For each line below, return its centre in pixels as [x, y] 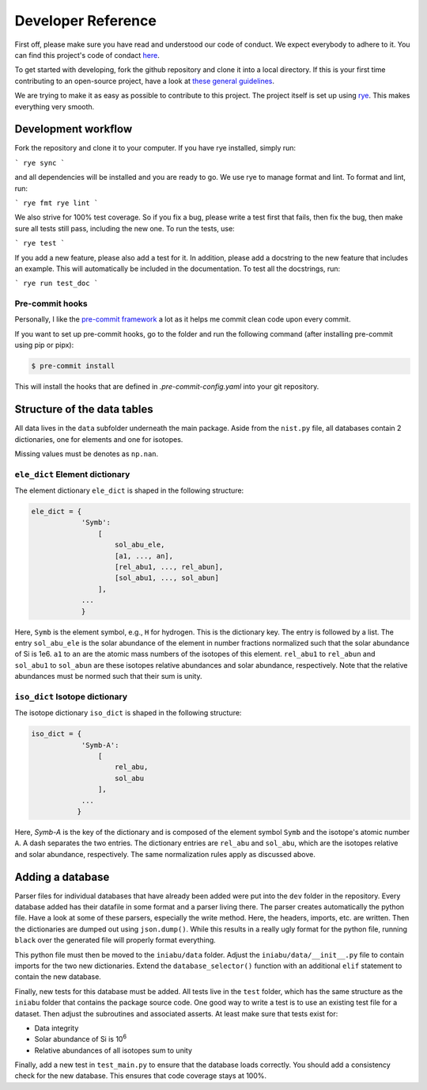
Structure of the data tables [84, 409]
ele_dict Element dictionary [72, 474]
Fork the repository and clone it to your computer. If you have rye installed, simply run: [155, 148]
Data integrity [57, 1028]
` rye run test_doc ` [57, 284]
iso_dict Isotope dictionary [71, 696]
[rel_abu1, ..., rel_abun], [169, 567]
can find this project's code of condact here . [87, 55]
